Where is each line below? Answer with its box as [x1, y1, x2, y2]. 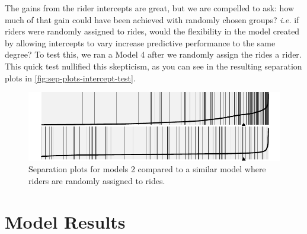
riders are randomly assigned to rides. [28, 174, 165, 186]
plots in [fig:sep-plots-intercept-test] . [5, 71, 136, 84]
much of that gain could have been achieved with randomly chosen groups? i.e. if [5, 13, 299, 26]
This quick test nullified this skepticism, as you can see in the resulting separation [5, 59, 302, 72]
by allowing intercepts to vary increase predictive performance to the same [5, 36, 276, 49]
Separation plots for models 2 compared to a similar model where [28, 163, 266, 175]
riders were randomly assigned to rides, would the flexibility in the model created [5, 25, 300, 37]
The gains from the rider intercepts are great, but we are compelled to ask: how [5, 2, 295, 14]
